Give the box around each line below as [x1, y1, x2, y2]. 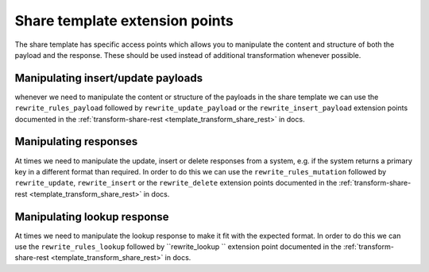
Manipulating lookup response [14, 210, 170, 224]
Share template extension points [14, 12, 234, 29]
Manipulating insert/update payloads [14, 71, 203, 85]
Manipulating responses [14, 135, 138, 148]
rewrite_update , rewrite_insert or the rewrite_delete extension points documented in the [14, 178, 338, 188]
